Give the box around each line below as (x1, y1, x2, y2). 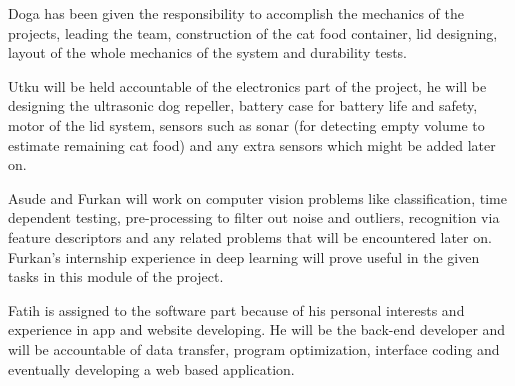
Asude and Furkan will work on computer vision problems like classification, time (8, 187, 507, 208)
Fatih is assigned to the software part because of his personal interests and (8, 299, 465, 320)
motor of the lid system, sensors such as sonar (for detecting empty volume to (8, 114, 485, 135)
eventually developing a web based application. (8, 358, 295, 379)
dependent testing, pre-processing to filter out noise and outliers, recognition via (8, 207, 500, 228)
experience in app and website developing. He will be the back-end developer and (8, 319, 506, 340)
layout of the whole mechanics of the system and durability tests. (8, 42, 408, 63)
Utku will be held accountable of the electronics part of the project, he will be (8, 75, 487, 96)
